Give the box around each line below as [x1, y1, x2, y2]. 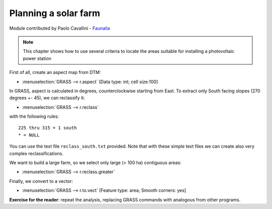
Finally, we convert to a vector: [9, 178, 73, 184]
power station [23, 55, 51, 61]
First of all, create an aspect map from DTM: [9, 69, 101, 76]
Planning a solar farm [9, 8, 100, 19]
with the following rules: [9, 113, 59, 119]
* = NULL [18, 132, 40, 138]
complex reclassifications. [9, 150, 64, 156]
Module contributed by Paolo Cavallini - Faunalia [9, 25, 110, 31]
